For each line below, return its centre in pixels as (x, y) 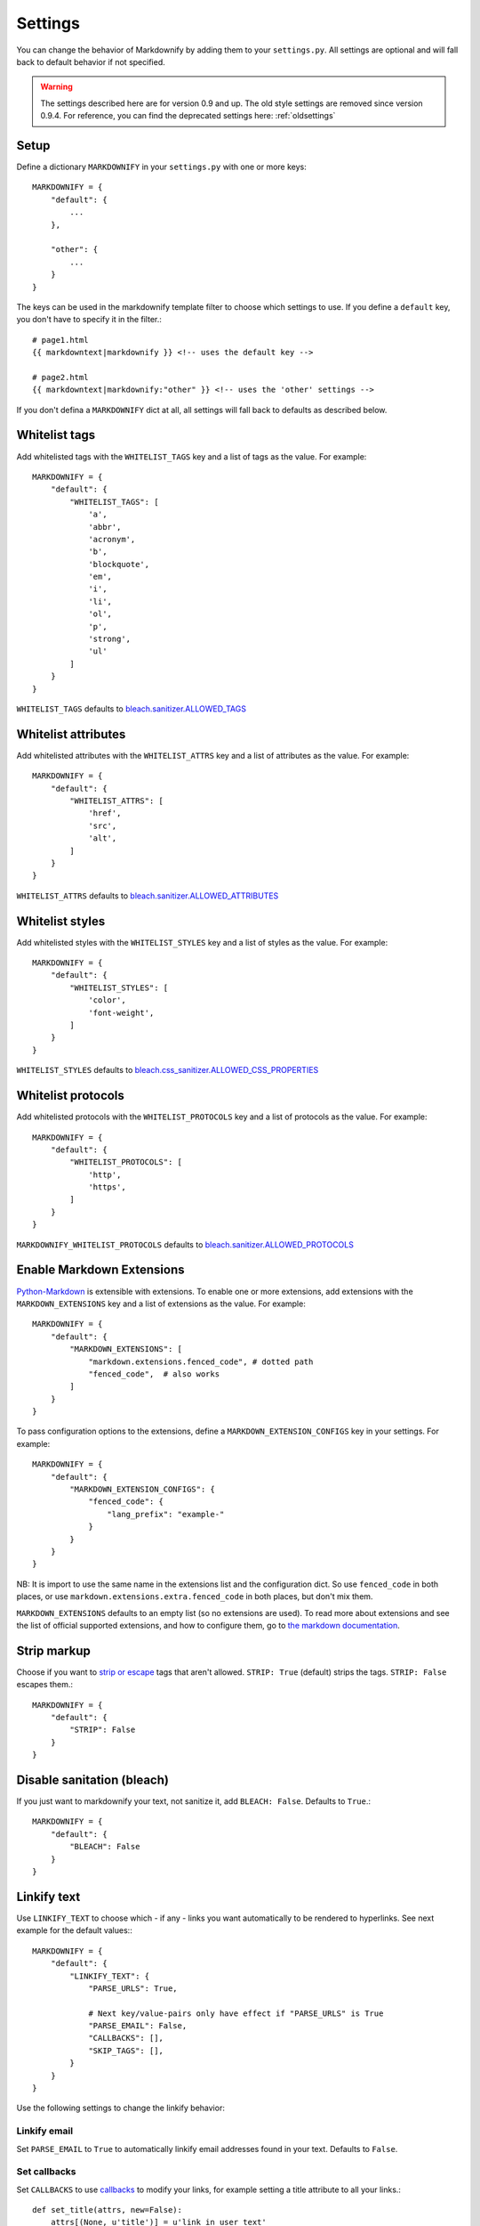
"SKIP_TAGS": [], (126, 2051)
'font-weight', (121, 1012)
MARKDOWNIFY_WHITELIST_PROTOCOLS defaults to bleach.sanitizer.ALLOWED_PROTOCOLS (185, 1244)
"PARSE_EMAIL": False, (138, 2026)
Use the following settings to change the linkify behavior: (121, 2108)
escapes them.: (44, 1685)
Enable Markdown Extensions (100, 1270)
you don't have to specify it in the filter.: (89, 320)
